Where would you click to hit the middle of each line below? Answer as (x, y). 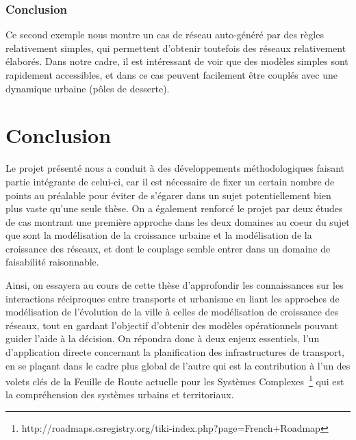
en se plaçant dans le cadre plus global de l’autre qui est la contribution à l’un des (178, 365)
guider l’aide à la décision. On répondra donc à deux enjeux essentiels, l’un (163, 338)
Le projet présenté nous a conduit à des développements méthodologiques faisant (175, 168)
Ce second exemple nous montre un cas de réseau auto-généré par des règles (165, 35)
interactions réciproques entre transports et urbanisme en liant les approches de (173, 298)
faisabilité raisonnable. (52, 262)
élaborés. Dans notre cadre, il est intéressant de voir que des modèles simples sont (177, 61)
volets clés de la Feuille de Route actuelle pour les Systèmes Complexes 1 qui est (175, 380)
